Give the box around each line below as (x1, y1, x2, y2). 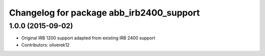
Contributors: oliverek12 (21, 42, 70, 48)
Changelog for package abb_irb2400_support (9, 7, 200, 18)
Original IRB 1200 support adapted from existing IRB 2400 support (21, 35, 156, 41)
